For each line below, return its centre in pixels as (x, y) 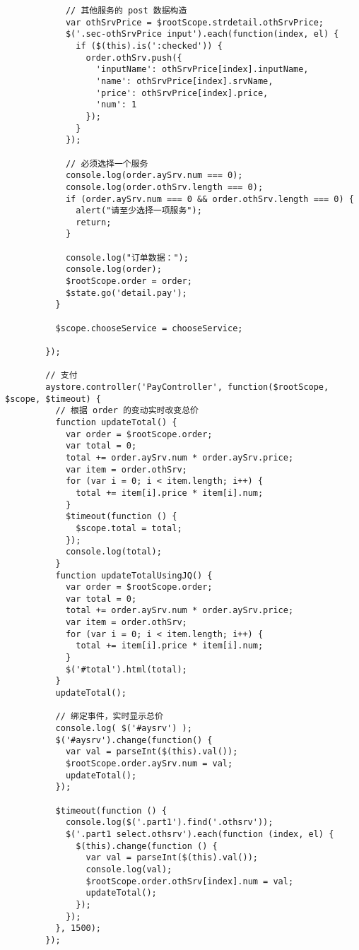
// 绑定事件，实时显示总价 (109, 717)
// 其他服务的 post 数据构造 (126, 11)
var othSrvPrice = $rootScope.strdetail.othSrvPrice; (195, 22)
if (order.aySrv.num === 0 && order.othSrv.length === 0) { (210, 199)
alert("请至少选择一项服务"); (139, 211)
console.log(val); (129, 869)
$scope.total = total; (129, 528)
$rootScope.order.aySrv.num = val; (149, 764)
